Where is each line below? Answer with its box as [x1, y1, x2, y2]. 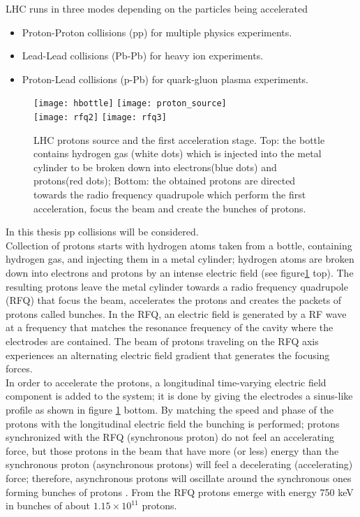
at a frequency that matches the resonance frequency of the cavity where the [6, 320, 333, 335]
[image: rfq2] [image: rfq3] [33, 112, 167, 123]
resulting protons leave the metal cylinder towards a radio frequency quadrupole [6, 279, 348, 293]
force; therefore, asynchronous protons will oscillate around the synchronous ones [6, 470, 352, 485]
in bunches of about [6, 498, 91, 513]
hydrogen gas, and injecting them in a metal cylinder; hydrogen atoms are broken [6, 252, 354, 266]
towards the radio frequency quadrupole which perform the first [33, 187, 306, 202]
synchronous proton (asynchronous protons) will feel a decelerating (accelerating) [6, 457, 353, 472]
